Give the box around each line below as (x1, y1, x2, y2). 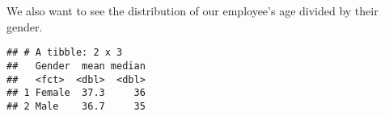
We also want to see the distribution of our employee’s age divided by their (6, 2, 379, 19)
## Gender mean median (6, 60, 146, 72)
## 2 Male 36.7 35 (6, 100, 146, 112)
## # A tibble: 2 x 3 (6, 47, 123, 59)
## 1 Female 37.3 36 (6, 87, 146, 99)
